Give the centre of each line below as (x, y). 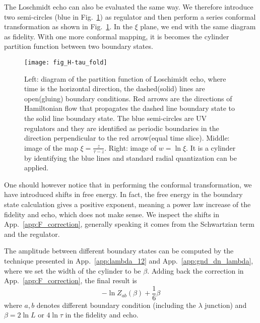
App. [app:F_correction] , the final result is (71, 280)
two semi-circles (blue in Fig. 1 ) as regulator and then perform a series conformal (130, 16)
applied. (37, 168)
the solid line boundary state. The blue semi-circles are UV (116, 118)
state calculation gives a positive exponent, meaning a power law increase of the (127, 204)
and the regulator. (32, 234)
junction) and (226, 305)
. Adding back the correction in (196, 270)
